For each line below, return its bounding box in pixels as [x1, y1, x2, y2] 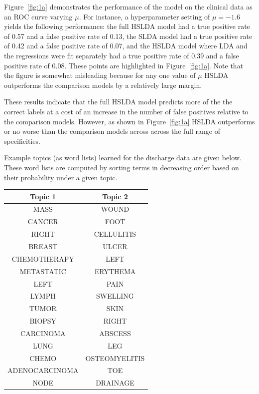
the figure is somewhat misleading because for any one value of [4, 70, 196, 80]
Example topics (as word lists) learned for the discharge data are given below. [4, 152, 242, 163]
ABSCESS [99, 328, 131, 338]
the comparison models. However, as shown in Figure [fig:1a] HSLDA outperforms [4, 116, 255, 126]
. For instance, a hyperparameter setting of [79, 11, 210, 21]
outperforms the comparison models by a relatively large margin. [4, 79, 202, 90]
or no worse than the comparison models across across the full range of [4, 126, 220, 136]
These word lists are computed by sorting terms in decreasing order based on [4, 162, 239, 172]
